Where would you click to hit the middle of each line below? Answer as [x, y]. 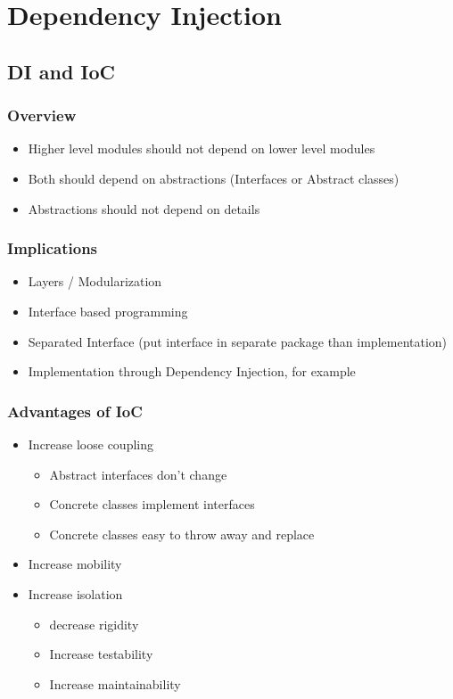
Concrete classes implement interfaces [152, 504]
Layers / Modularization [95, 281]
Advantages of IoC [75, 411]
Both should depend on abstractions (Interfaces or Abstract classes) [214, 178]
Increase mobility [75, 564]
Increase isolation [75, 593]
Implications [53, 248]
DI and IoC [62, 71]
